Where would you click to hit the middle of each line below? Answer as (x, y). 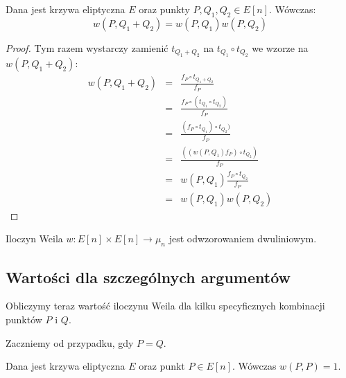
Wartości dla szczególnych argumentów (148, 277)
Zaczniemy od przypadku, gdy (70, 342)
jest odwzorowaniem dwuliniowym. (243, 238)
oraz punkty (164, 9)
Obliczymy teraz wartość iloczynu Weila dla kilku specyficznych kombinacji (165, 306)
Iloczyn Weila (34, 238)
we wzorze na (280, 47)
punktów (24, 319)
